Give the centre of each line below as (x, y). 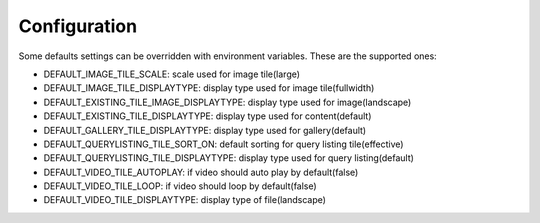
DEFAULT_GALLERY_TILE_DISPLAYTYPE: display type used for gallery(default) (205, 130)
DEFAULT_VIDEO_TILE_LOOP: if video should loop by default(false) (180, 186)
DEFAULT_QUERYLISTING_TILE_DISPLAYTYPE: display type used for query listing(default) (229, 158)
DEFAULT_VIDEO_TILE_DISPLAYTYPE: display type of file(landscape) (185, 200)
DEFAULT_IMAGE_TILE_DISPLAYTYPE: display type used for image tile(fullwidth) (209, 88)
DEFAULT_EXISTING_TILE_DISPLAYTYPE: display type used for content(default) (207, 116)
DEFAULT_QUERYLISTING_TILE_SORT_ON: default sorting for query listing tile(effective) (223, 144)
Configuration (78, 26)
